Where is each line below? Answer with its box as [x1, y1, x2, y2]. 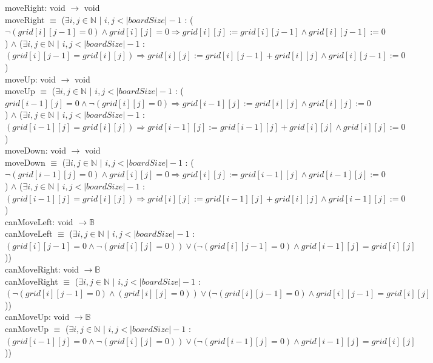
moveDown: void [5, 144, 66, 157]
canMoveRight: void [5, 263, 79, 276]
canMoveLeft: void [5, 215, 73, 228]
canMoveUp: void [5, 310, 70, 323]
